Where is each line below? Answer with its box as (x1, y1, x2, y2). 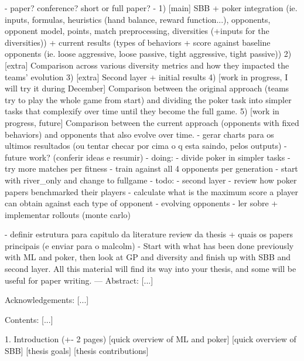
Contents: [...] (5, 313, 53, 325)
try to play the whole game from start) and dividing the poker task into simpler (5, 93, 292, 105)
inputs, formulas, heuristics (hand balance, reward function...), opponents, (5, 13, 271, 25)
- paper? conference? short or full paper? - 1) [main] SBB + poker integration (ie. (5, 2, 298, 13)
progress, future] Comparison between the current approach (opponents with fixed (5, 116, 299, 128)
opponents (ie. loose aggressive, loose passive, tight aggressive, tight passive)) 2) (5, 47, 292, 60)
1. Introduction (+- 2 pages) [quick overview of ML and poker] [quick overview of (5, 333, 296, 345)
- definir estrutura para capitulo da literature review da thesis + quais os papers (5, 228, 293, 240)
